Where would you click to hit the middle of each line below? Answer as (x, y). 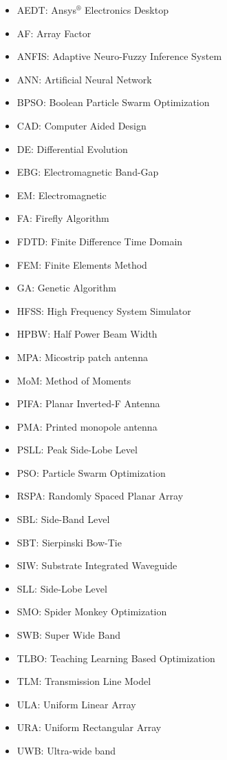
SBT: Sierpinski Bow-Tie (69, 542)
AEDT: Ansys (46, 10)
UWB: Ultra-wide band (66, 750)
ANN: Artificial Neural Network (84, 79)
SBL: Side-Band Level (63, 519)
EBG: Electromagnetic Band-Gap (88, 172)
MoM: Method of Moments (74, 380)
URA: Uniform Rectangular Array (89, 727)
